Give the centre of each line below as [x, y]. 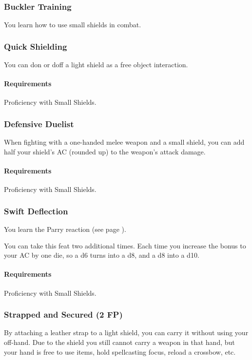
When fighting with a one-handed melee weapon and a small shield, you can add [124, 142]
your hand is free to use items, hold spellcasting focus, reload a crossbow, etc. [120, 351]
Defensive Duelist [39, 123]
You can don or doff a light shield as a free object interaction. [96, 65]
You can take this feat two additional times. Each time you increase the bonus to [125, 245]
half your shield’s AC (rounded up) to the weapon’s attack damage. [105, 151]
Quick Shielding [36, 46]
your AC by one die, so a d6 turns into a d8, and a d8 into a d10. [102, 255]
